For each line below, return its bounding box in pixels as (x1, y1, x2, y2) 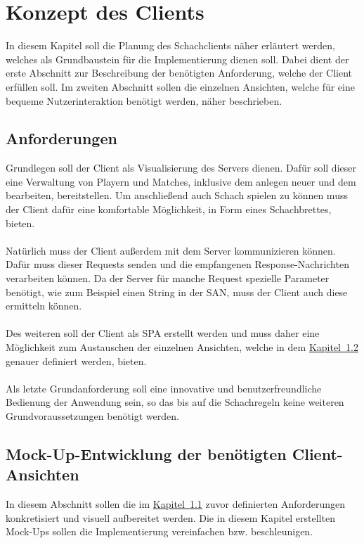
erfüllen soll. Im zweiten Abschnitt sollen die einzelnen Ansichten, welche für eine (6, 79, 355, 94)
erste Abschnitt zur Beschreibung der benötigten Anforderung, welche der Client (6, 65, 353, 80)
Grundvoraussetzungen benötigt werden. (6, 408, 179, 423)
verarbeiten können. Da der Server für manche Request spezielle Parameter (6, 271, 330, 286)
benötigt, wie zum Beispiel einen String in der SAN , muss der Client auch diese (6, 284, 348, 299)
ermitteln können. (6, 298, 82, 313)
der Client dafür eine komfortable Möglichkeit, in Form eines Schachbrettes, (6, 202, 332, 217)
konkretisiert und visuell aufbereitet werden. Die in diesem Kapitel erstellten (6, 510, 335, 525)
